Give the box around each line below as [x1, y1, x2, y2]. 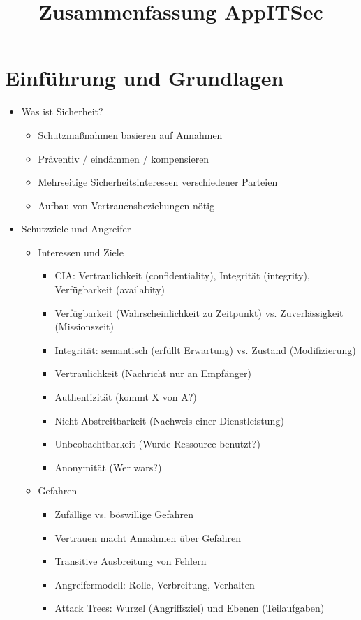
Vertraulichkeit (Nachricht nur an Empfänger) [54, 366, 251, 381]
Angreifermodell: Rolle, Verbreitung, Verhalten [54, 577, 255, 591]
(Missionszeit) [54, 319, 115, 334]
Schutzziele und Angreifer [21, 221, 131, 236]
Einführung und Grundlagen [5, 64, 284, 92]
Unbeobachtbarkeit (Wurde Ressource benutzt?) [54, 436, 260, 451]
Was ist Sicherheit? [21, 104, 103, 119]
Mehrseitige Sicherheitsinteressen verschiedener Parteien [38, 175, 278, 189]
